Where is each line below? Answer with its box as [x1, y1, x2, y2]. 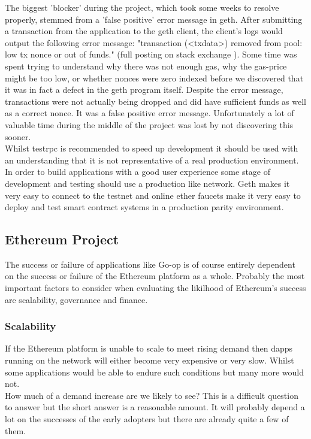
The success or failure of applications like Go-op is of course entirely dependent [5, 258, 295, 270]
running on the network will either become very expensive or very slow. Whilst [5, 354, 294, 367]
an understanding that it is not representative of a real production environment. [5, 153, 299, 166]
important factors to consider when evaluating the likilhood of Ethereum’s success [5, 281, 306, 294]
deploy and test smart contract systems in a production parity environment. [5, 201, 284, 213]
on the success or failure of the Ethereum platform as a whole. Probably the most [5, 270, 305, 282]
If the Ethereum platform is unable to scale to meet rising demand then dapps [5, 342, 293, 355]
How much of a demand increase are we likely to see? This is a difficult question [5, 389, 298, 401]
